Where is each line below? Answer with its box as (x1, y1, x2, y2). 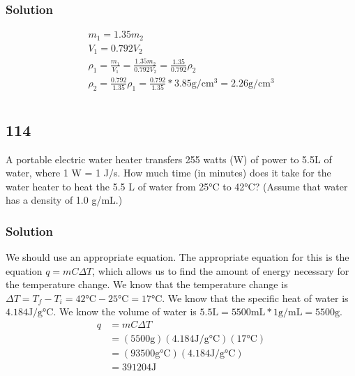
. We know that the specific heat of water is (162, 290, 349, 305)
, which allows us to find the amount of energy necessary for (92, 263, 349, 278)
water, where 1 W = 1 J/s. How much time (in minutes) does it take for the (6, 165, 331, 180)
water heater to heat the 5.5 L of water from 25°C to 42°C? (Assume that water (6, 179, 348, 193)
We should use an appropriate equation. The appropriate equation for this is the (6, 250, 349, 264)
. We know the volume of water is (53, 304, 197, 319)
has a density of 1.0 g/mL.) (6, 193, 123, 207)
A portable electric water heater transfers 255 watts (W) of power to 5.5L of (6, 151, 332, 166)
